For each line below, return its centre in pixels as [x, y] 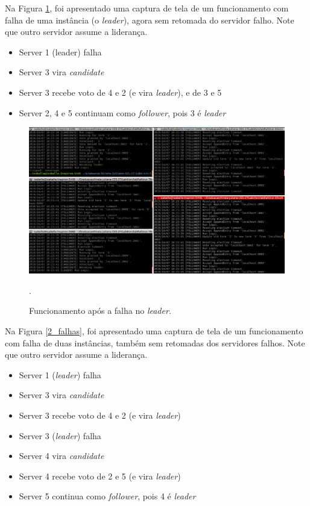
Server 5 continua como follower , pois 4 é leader [107, 496]
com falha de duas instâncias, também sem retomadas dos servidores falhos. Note [155, 342]
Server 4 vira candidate [62, 456]
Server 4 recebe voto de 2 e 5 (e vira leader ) [100, 476]
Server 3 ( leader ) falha [60, 435]
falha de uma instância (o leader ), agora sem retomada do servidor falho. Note [150, 20]
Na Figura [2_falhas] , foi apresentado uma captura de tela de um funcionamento [154, 330]
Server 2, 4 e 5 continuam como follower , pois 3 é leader [122, 112]
